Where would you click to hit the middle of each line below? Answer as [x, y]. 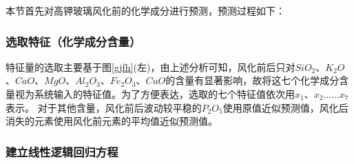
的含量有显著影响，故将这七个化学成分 [252, 80]
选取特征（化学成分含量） [73, 41]
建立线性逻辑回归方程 [62, 151]
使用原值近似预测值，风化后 [285, 107]
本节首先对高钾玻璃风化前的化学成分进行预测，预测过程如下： [145, 10]
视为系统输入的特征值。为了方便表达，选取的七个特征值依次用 [155, 94]
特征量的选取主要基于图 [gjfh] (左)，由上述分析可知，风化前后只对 [150, 66]
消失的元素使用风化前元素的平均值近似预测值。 [112, 121]
